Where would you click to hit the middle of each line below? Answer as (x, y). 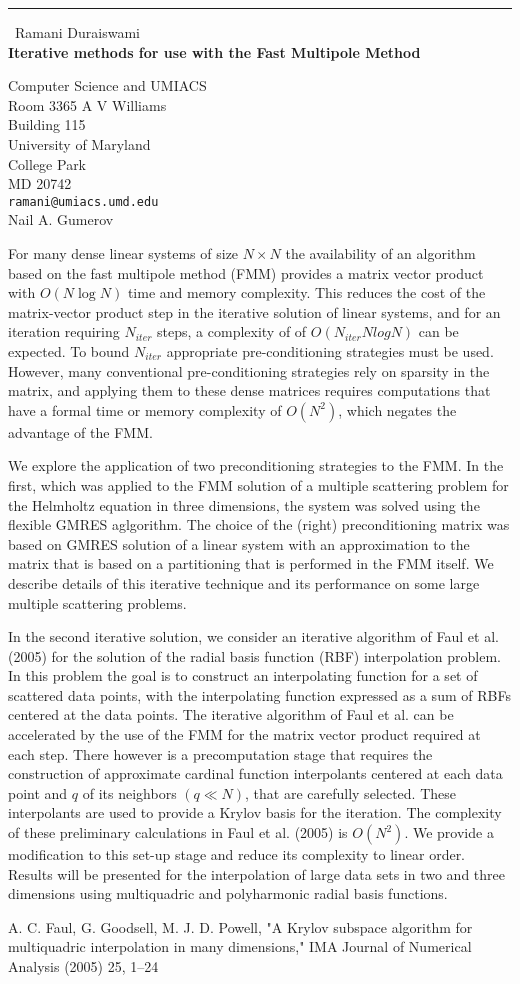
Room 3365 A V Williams (87, 104)
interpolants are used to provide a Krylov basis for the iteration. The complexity (255, 812)
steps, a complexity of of (232, 331)
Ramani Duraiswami (77, 32)
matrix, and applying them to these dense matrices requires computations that (249, 390)
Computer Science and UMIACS (107, 85)
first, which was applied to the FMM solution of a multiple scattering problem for (258, 484)
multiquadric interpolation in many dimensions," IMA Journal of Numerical (240, 946)
